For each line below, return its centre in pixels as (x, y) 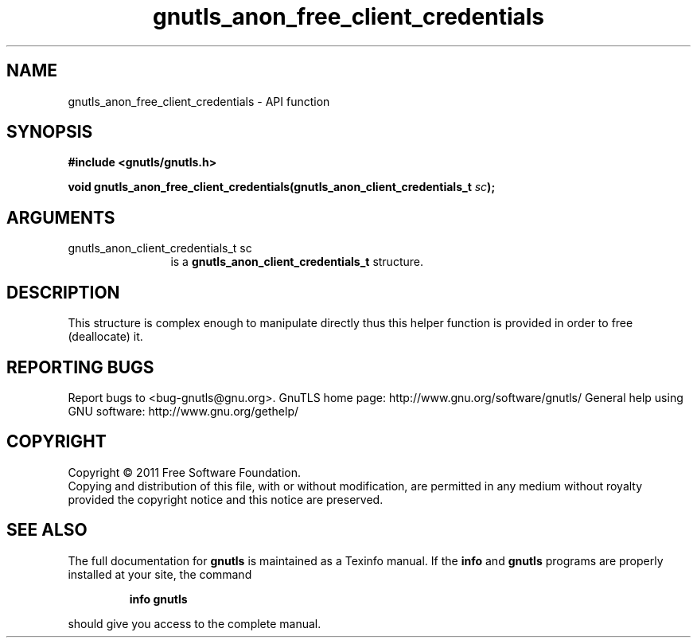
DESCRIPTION (63, 292)
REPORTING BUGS (80, 367)
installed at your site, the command (160, 574)
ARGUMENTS (61, 217)
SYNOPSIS (50, 132)
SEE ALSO (47, 530)
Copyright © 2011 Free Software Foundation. (185, 472)
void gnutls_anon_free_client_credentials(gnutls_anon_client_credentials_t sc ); (282, 187)
